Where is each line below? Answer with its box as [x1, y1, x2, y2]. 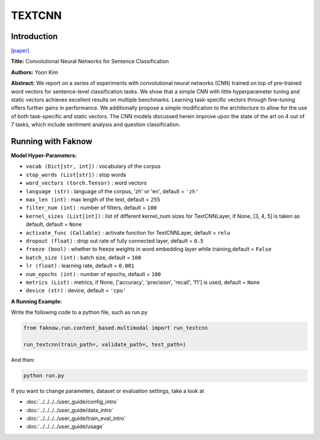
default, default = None [25, 221, 82, 228]
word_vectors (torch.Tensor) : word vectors [25, 179, 147, 186]
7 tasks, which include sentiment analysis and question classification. [11, 121, 181, 128]
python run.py [23, 372, 65, 378]
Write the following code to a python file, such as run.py [11, 309, 148, 316]
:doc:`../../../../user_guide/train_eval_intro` [25, 415, 126, 422]
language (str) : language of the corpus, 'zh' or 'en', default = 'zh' [25, 187, 199, 195]
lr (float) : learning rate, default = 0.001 [25, 262, 135, 269]
